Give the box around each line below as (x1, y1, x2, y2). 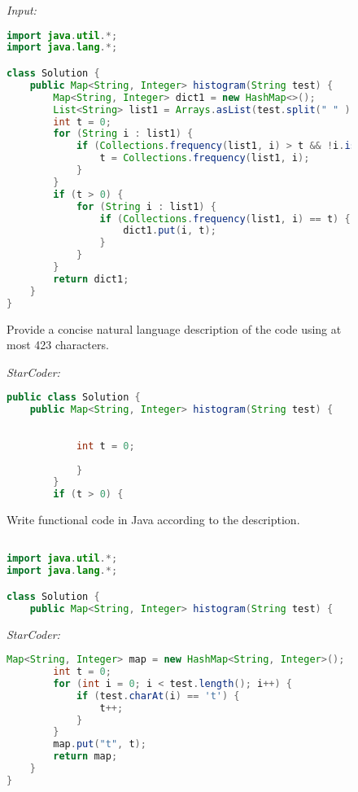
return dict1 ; (53, 273, 129, 285)
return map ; (53, 750, 118, 763)
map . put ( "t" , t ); (53, 738, 146, 750)
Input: (7, 2, 37, 18)
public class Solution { (7, 392, 141, 404)
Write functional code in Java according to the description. (7, 511, 300, 528)
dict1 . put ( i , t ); (123, 225, 216, 237)
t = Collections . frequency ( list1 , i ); (99, 152, 310, 164)
